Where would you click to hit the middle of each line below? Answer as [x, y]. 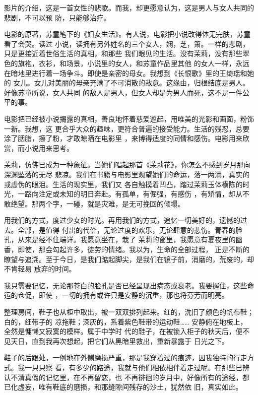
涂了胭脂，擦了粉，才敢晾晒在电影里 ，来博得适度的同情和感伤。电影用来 [123, 138]
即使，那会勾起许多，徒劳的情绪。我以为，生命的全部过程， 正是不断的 [133, 249]
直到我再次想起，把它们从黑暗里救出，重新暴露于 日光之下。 [130, 341]
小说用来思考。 [49, 148]
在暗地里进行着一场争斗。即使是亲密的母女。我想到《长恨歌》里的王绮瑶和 [126, 73]
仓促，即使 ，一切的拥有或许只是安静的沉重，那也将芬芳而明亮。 [123, 295]
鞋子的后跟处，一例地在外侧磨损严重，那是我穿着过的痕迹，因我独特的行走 [126, 358]
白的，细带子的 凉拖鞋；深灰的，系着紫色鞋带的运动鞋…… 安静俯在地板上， [126, 321]
